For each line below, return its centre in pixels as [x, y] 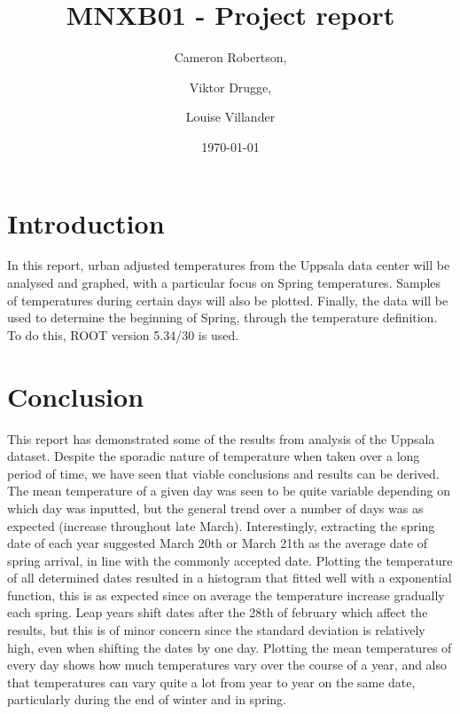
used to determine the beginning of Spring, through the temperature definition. [222, 317]
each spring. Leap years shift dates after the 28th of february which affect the [218, 612]
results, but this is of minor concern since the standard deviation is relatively [216, 630]
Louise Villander [230, 117]
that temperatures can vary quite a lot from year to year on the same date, [211, 682]
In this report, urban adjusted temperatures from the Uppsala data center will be [229, 265]
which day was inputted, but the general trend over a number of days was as [215, 508]
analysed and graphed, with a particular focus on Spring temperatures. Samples [224, 283]
